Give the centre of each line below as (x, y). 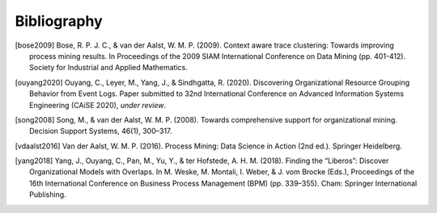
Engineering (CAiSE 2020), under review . (98, 105)
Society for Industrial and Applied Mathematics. (108, 68)
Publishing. (48, 194)
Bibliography (59, 21)
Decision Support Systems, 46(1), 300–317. (101, 131)
